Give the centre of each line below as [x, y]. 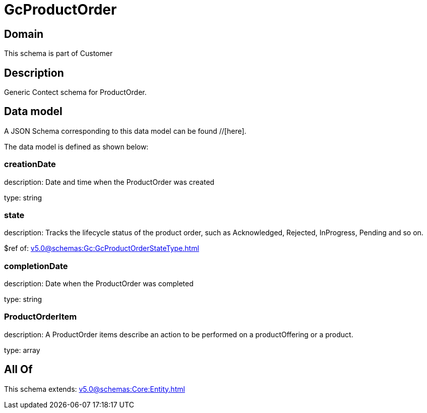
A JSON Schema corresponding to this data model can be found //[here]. [125, 131]
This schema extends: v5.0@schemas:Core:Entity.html [95, 389]
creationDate [30, 164]
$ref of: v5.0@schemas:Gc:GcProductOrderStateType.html [102, 248]
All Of [18, 370]
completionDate [36, 266]
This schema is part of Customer [58, 54]
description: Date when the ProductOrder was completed [99, 284]
